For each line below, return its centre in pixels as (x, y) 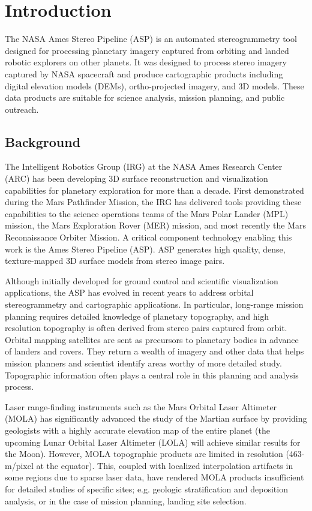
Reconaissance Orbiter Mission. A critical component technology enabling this (148, 237)
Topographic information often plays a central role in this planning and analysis (152, 375)
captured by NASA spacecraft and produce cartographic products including (144, 73)
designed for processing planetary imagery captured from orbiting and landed (147, 50)
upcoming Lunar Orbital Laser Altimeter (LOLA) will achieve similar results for (153, 442)
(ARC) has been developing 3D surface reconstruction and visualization (136, 178)
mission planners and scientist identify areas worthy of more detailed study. (143, 363)
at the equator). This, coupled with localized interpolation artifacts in (165, 465)
